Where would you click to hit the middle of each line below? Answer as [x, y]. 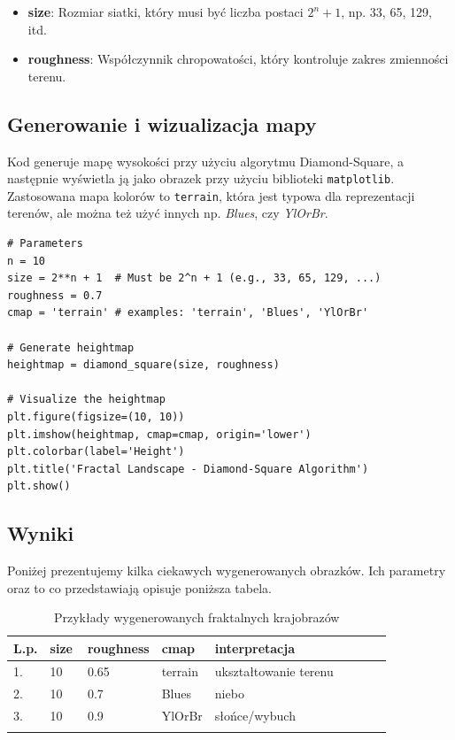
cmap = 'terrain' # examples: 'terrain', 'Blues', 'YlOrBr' [188, 313]
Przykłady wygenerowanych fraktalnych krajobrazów [197, 617]
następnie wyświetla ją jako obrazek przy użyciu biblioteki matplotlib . [201, 178]
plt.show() [39, 486]
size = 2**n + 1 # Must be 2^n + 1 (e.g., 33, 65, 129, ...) [194, 278]
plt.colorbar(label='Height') [96, 452]
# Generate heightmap [71, 347]
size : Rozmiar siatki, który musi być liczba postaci [166, 12]
